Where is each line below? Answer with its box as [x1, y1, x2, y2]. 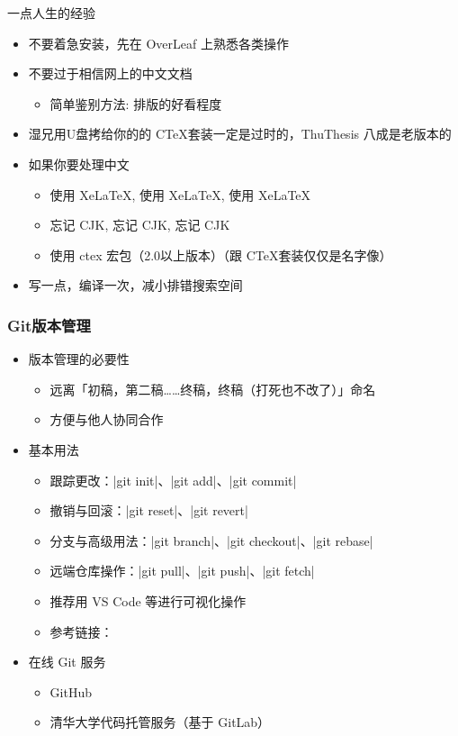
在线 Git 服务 [28, 652, 106, 671]
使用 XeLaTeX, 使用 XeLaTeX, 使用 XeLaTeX [49, 185, 311, 204]
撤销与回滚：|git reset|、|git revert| [49, 501, 248, 520]
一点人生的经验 [7, 4, 95, 22]
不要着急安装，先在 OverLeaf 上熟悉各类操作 [28, 33, 289, 52]
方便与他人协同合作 [49, 410, 164, 429]
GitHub [49, 682, 92, 701]
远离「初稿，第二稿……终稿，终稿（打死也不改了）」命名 [49, 379, 376, 398]
